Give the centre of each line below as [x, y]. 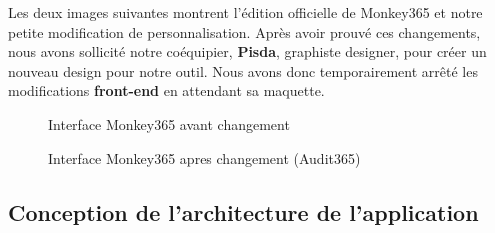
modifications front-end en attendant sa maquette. [166, 90]
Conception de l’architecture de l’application [243, 211]
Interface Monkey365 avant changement [169, 123]
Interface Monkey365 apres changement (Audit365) [204, 157]
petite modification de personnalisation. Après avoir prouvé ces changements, [244, 31]
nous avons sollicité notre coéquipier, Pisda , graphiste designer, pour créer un [247, 51]
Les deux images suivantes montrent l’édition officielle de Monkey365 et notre [245, 12]
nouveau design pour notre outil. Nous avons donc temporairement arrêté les [243, 70]
